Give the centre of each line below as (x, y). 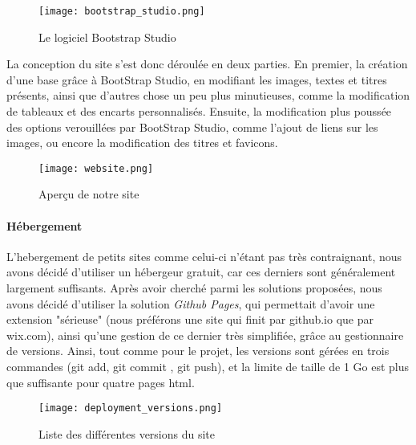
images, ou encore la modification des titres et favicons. (142, 143)
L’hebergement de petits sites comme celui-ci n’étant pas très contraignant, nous (204, 256)
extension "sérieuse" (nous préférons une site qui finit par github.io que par (190, 319)
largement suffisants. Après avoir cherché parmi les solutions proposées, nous (194, 288)
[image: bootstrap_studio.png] (122, 11)
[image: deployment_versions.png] (131, 408)
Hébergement (44, 225)
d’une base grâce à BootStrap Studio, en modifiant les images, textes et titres (197, 79)
